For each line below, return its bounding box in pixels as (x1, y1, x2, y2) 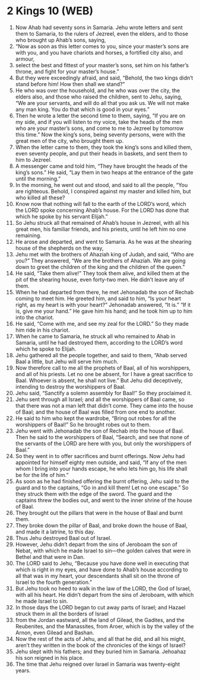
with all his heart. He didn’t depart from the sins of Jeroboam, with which (15, 591, 194, 598)
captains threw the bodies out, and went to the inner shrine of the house (15, 497, 192, 504)
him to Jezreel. (15, 156, 52, 163)
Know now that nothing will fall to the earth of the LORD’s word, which (15, 200, 186, 207)
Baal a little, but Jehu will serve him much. (15, 358, 119, 365)
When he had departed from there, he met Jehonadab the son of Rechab (15, 288, 194, 295)
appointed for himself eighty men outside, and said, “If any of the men (15, 459, 187, 466)
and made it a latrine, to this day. (15, 528, 96, 535)
